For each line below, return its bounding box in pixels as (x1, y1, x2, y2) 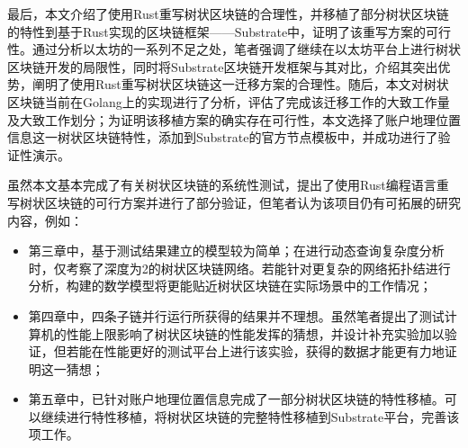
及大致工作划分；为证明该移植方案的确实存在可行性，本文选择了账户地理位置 (7, 110, 461, 129)
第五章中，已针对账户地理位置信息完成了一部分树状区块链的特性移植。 (28, 390, 445, 408)
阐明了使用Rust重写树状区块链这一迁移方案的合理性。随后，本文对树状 (31, 75, 449, 94)
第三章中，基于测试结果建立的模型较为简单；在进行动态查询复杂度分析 (28, 241, 445, 260)
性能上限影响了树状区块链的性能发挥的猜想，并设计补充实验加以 (66, 324, 445, 343)
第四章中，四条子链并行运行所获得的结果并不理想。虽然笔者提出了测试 (28, 306, 445, 325)
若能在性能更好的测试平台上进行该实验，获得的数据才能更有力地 (66, 342, 445, 361)
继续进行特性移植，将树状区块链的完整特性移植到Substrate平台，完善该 (40, 407, 460, 426)
